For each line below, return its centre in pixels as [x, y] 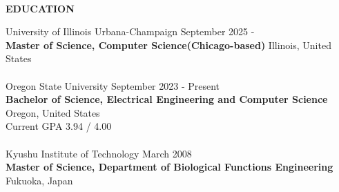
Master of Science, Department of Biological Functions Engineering [169, 167]
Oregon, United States [53, 112]
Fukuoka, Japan [39, 180]
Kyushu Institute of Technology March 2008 [99, 153]
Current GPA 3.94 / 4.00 [59, 126]
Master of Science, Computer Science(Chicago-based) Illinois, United [168, 45]
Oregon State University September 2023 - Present [113, 85]
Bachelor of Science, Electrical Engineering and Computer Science [167, 99]
